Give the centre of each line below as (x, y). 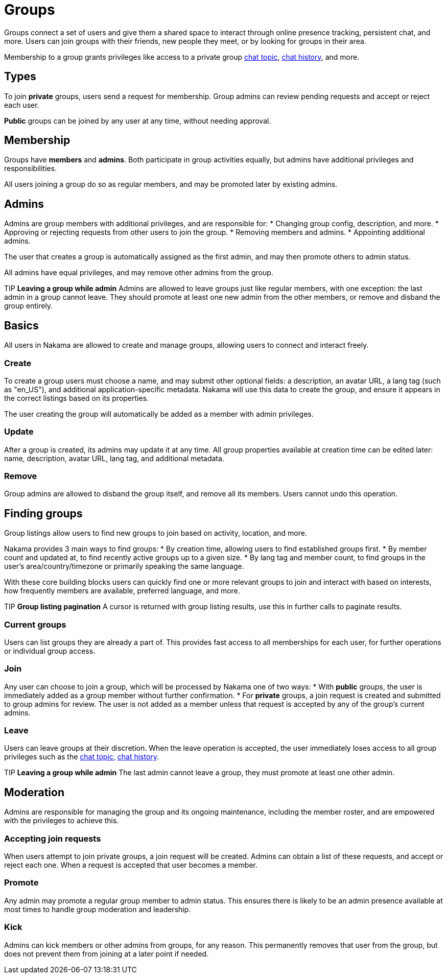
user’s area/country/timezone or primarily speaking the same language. (124, 566)
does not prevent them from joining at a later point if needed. (107, 953)
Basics (21, 325)
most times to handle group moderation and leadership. (98, 909)
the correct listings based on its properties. (77, 398)
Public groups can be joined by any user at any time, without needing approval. (138, 121)
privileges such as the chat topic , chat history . (82, 757)
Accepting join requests (53, 838)
